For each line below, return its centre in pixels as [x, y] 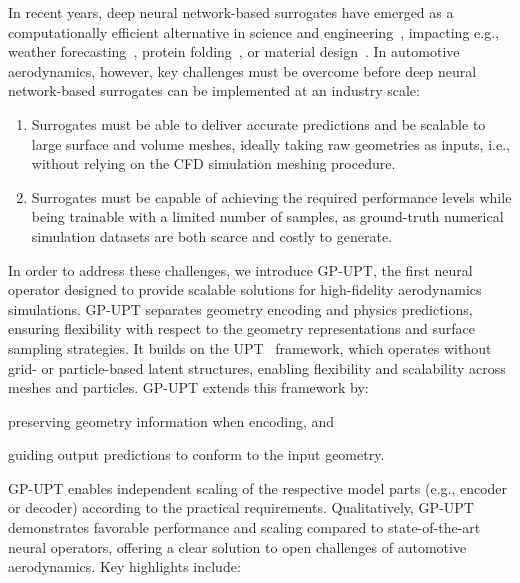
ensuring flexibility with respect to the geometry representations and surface [241, 328]
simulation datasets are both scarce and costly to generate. [211, 235]
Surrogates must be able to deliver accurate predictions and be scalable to [258, 123]
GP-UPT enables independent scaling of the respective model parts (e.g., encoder [258, 487]
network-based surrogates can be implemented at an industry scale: [214, 90]
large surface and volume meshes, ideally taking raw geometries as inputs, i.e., [270, 143]
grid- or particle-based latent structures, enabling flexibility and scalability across [257, 367]
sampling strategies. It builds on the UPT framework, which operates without [250, 347]
